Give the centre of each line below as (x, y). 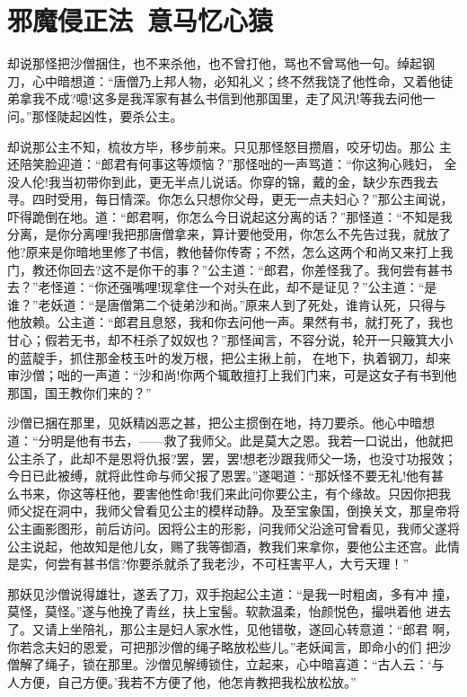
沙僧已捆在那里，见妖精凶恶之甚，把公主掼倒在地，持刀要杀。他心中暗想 (221, 423)
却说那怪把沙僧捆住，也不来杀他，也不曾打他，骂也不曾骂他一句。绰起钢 (221, 63)
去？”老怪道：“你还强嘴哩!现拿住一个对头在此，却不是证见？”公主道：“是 (222, 287)
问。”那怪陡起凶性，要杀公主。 (95, 115)
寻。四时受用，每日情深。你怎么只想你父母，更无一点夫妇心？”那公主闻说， (230, 199)
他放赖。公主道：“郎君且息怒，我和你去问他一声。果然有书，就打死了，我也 (230, 322)
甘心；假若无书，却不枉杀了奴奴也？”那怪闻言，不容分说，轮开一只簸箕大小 (230, 340)
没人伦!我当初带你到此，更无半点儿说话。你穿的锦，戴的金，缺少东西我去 (223, 181)
